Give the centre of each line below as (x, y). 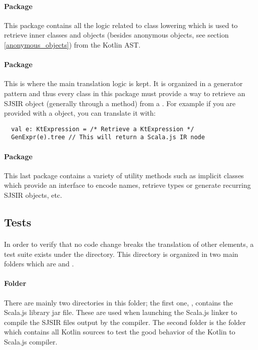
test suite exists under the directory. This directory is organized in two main (121, 254)
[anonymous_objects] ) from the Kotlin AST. (72, 44)
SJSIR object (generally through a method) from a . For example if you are (120, 103)
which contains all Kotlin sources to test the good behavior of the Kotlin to (120, 332)
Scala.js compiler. (31, 341)
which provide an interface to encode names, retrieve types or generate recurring (127, 185)
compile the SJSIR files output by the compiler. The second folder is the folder (125, 322)
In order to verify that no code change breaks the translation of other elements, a (129, 244)
